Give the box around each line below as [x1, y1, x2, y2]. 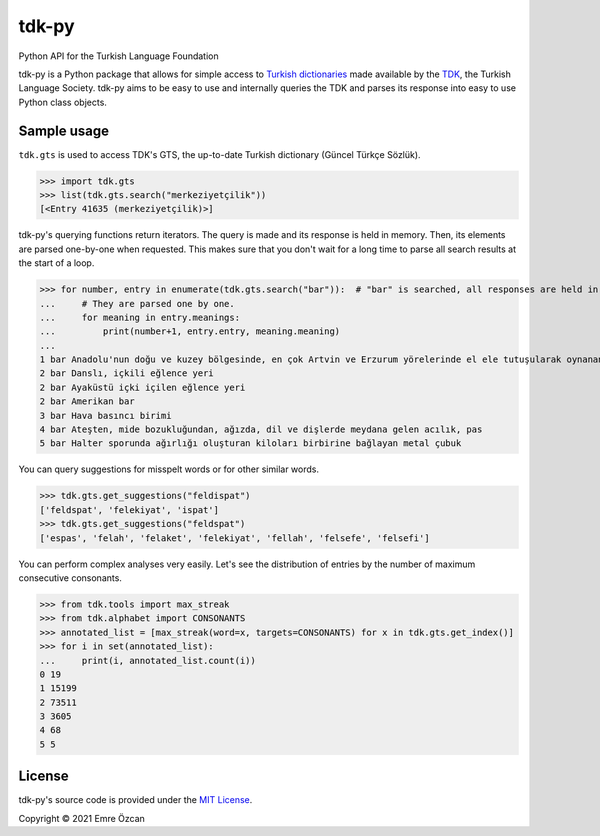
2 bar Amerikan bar [39, 396, 135, 407]
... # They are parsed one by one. [39, 298, 235, 309]
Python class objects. [18, 96, 107, 108]
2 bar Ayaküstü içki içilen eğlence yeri [39, 381, 246, 393]
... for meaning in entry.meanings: [39, 311, 240, 323]
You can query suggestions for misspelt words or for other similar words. [18, 463, 320, 475]
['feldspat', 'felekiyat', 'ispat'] [39, 504, 220, 515]
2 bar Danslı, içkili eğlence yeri [39, 368, 214, 379]
